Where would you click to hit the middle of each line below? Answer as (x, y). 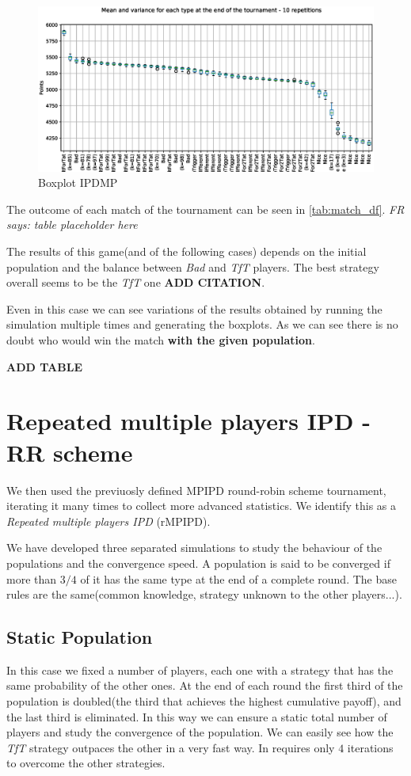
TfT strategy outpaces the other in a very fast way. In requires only (171, 747)
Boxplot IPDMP (78, 183)
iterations (370, 747)
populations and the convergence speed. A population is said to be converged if (198, 563)
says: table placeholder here (72, 224)
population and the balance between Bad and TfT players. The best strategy (193, 266)
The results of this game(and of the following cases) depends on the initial (186, 251)
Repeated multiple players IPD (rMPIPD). (108, 521)
